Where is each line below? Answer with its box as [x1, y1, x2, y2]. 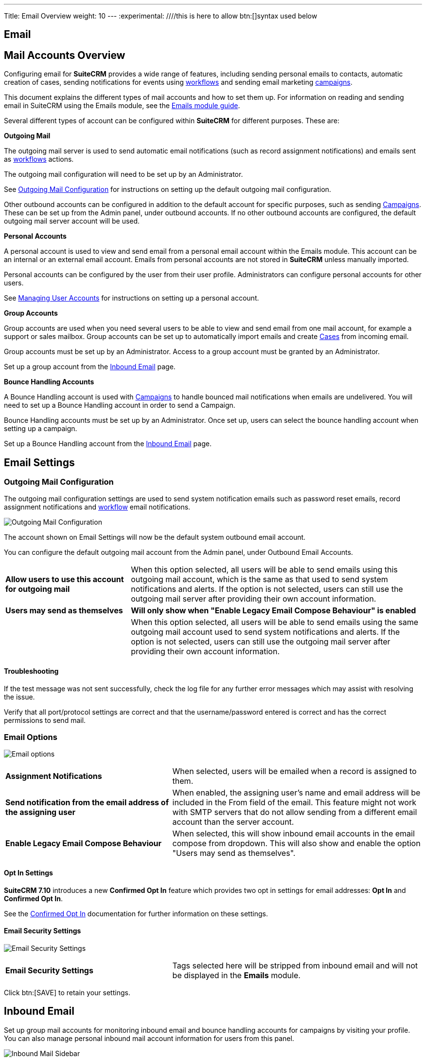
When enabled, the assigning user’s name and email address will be [172, 788, 421, 798]
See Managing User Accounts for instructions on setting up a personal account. [4, 294, 259, 303]
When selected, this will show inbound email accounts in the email [172, 829, 415, 839]
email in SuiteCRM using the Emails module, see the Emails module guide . [4, 101, 240, 110]
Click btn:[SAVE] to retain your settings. [4, 988, 130, 997]
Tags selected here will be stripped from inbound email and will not [172, 960, 418, 970]
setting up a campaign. [4, 424, 77, 433]
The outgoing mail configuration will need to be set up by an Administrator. [4, 170, 243, 179]
